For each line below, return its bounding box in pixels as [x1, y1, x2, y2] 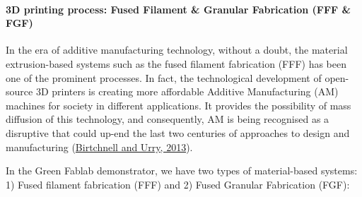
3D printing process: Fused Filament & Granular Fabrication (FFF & [6, 1, 351, 16]
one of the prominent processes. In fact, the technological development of [6, 70, 322, 85]
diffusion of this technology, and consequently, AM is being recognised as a [6, 112, 329, 126]
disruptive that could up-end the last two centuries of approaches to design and [6, 125, 350, 140]
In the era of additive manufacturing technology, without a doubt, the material [6, 42, 348, 57]
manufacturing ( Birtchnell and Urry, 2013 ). [6, 139, 193, 154]
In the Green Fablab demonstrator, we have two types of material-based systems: [6, 163, 358, 178]
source [6, 84, 33, 99]
